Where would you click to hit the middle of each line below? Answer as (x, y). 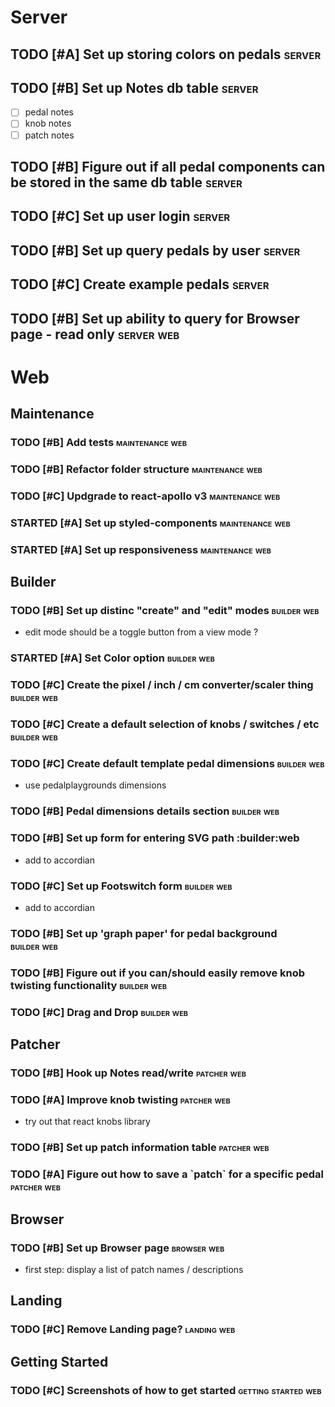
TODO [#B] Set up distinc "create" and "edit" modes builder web (165, 611)
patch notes (49, 135)
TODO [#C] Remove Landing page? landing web (123, 1329)
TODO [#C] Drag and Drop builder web (99, 1012)
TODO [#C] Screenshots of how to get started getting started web (166, 1390)
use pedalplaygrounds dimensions (95, 785)
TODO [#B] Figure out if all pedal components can (168, 166)
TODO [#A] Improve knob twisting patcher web (120, 1099)
